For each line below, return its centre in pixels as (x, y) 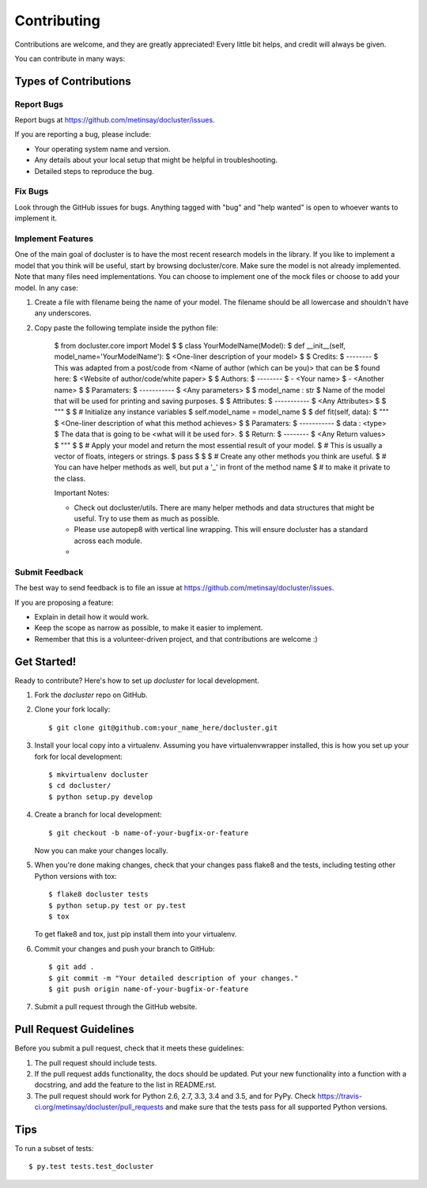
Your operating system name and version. (102, 149)
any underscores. (63, 313)
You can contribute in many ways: (70, 58)
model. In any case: (47, 288)
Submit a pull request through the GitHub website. (116, 1007)
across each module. (108, 541)
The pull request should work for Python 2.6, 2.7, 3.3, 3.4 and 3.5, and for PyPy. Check (175, 1096)
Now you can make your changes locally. (101, 850)
